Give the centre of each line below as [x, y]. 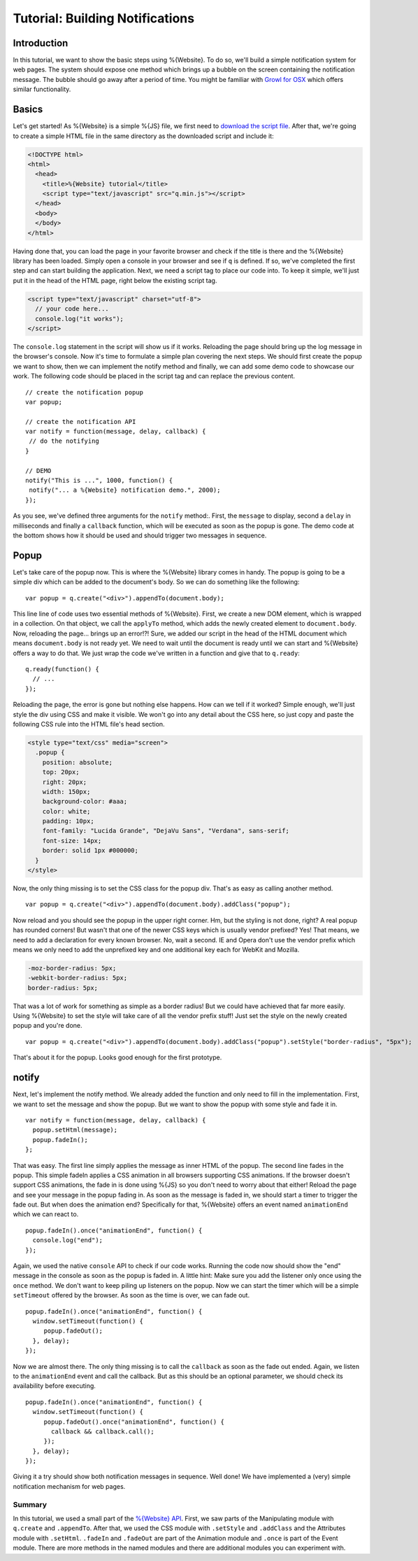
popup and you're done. [48, 1026]
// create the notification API [81, 421]
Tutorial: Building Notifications [104, 18]
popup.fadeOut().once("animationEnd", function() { [134, 1422]
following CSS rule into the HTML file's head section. [89, 724]
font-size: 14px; [72, 840]
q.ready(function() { [62, 669]
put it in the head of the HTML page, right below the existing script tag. [115, 280]
